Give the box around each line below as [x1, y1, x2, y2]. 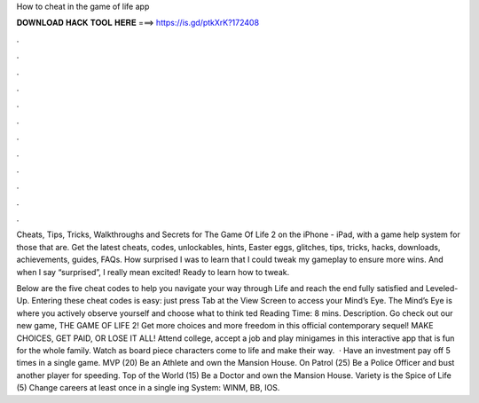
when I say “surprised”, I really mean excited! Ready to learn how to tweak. [16, 266, 290, 277]
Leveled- [425, 283, 459, 294]
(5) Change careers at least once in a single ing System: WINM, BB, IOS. [16, 383, 280, 393]
